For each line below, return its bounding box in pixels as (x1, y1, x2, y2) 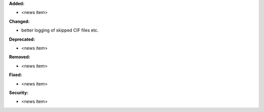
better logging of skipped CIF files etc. (21, 27, 99, 33)
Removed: (9, 54, 30, 60)
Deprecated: (9, 36, 35, 42)
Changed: (9, 18, 30, 24)
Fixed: (9, 72, 22, 78)
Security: (9, 90, 29, 96)
